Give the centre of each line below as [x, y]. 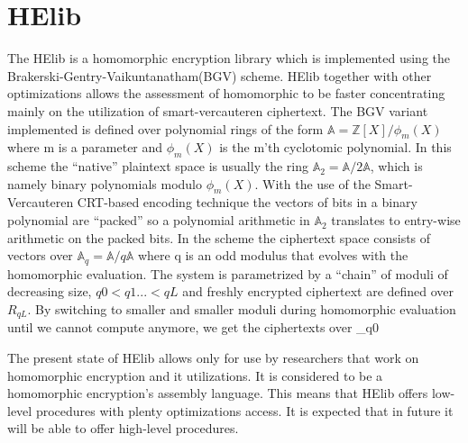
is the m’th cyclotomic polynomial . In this [335, 147]
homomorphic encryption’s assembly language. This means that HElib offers [218, 393]
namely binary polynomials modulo [105, 183]
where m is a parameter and [85, 147]
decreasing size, [50, 291]
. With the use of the [312, 183]
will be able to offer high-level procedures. [123, 428]
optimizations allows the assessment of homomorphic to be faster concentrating [226, 93]
